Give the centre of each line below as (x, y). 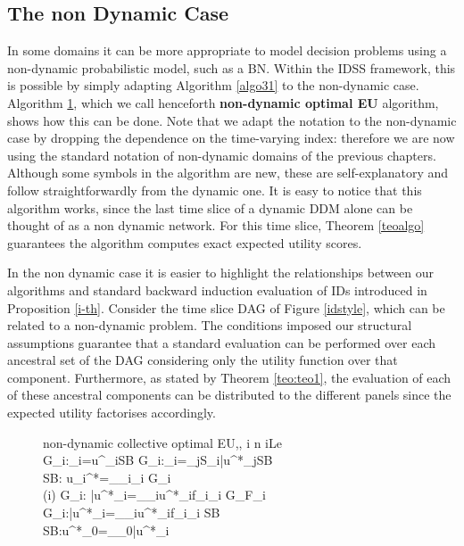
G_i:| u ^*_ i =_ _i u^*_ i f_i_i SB (132, 513)
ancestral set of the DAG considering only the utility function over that (203, 360)
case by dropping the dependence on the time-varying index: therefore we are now (231, 138)
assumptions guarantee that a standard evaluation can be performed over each (222, 342)
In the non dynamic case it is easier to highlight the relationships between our (221, 273)
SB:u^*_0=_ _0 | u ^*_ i (106, 529)
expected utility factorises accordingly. (112, 413)
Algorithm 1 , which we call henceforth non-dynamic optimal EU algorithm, (223, 102)
